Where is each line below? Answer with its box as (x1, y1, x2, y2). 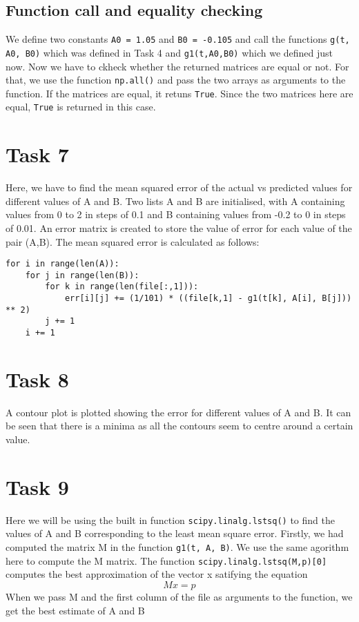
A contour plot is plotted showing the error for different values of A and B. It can (6, 405, 351, 419)
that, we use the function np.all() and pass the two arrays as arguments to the (6, 72, 346, 87)
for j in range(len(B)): (25, 270, 139, 280)
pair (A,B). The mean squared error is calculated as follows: (6, 234, 260, 249)
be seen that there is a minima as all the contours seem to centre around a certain (6, 418, 353, 433)
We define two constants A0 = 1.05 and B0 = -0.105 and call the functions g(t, (6, 32, 350, 46)
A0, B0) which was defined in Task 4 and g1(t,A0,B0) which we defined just (6, 45, 333, 59)
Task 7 (6, 140, 69, 168)
